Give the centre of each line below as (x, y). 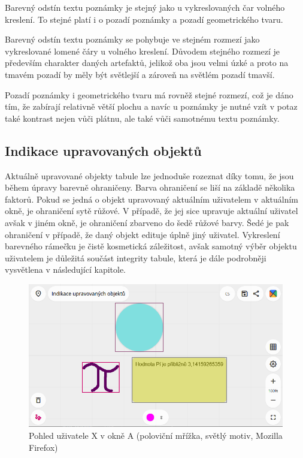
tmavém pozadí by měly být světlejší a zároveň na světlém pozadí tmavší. (140, 74)
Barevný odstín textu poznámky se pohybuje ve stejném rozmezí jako (132, 39)
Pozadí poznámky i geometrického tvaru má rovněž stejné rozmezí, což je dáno (149, 94)
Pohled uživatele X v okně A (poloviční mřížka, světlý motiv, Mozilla (156, 435)
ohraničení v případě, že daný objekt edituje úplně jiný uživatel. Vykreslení (143, 234)
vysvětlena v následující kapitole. (66, 269)
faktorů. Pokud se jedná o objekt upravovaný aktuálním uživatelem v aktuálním (152, 199)
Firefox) (43, 447)
